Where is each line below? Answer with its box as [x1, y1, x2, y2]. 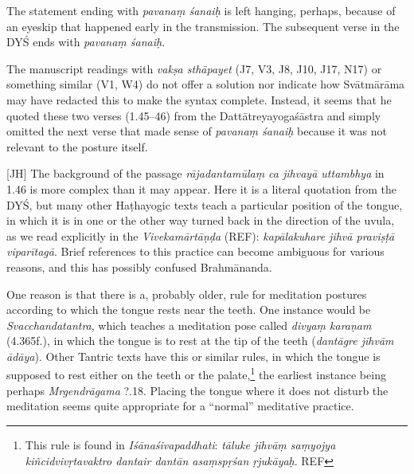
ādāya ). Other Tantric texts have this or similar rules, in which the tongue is [6, 347, 381, 364]
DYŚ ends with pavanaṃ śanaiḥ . [6, 33, 166, 50]
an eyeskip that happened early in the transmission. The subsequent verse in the [6, 18, 400, 34]
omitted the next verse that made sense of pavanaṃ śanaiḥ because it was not [6, 123, 387, 139]
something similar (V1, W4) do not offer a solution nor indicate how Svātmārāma [6, 76, 405, 92]
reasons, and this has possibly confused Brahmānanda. [6, 258, 272, 275]
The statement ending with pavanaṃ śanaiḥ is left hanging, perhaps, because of [6, 2, 396, 18]
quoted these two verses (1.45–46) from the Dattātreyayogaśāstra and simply [6, 107, 381, 123]
